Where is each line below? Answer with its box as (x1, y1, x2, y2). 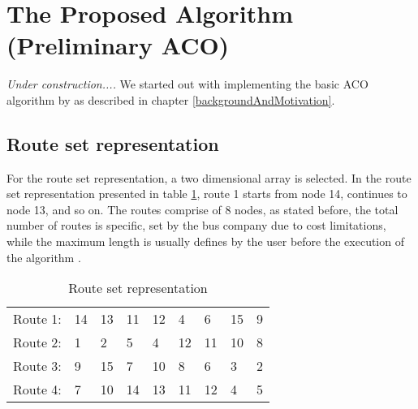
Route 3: (13, 356, 62, 376)
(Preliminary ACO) (6, 28, 230, 62)
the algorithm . (6, 248, 81, 265)
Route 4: (13, 380, 62, 399)
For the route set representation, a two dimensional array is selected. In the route (6, 169, 412, 186)
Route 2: (13, 333, 62, 352)
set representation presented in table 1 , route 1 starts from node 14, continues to (6, 185, 407, 202)
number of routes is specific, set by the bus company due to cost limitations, (6, 217, 386, 234)
